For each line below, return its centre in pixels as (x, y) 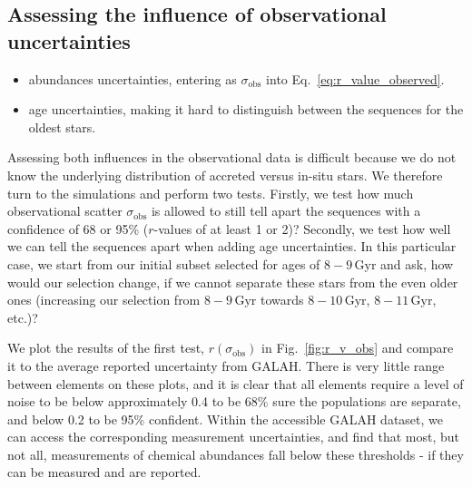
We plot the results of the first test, (106, 348)
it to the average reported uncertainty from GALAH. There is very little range (226, 365)
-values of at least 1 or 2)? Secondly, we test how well (302, 228)
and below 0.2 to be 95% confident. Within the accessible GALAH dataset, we (225, 419)
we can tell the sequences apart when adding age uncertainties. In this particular (232, 246)
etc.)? (23, 317)
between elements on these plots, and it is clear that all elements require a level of (236, 383)
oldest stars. (62, 127)
